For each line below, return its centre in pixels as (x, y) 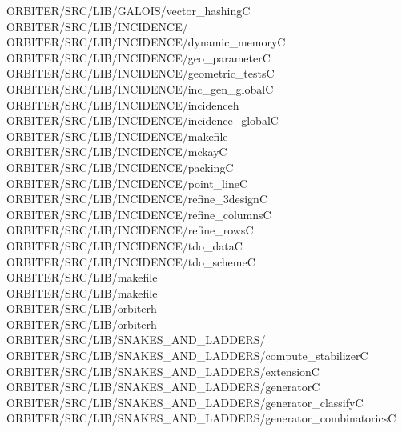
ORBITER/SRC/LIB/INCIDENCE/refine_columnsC (139, 214)
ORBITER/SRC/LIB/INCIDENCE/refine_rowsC (130, 230)
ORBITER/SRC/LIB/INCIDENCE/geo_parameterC (139, 57)
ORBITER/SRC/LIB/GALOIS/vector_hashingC (129, 10)
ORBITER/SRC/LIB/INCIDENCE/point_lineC (127, 183)
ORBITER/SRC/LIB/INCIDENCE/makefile (117, 136)
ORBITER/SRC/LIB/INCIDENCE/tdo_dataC (125, 245)
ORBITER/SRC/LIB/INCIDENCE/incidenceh (123, 104)
